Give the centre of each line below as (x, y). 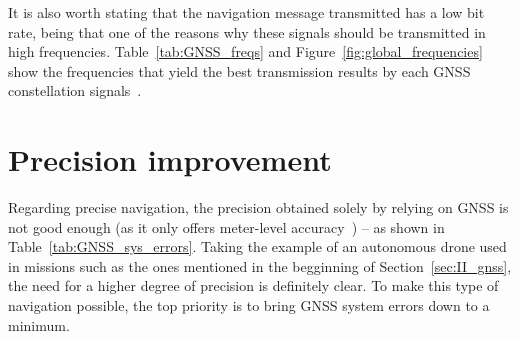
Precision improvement (170, 159)
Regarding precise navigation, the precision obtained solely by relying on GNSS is (258, 207)
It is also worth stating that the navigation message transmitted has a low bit (246, 12)
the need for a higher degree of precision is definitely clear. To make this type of (253, 285)
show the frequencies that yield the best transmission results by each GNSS (239, 70)
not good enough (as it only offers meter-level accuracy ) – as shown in (226, 226)
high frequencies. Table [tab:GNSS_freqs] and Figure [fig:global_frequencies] (245, 51)
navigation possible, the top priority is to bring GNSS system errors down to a (249, 305)
